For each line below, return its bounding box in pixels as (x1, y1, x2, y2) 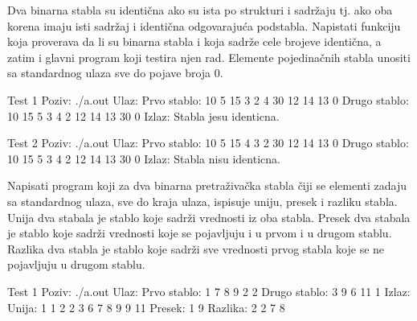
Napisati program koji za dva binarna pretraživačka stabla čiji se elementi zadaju (7, 177, 407, 194)
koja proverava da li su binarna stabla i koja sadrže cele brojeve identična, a (7, 33, 382, 50)
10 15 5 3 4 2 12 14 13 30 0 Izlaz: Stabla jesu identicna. (7, 107, 280, 124)
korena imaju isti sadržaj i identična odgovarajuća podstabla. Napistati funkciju (7, 17, 401, 34)
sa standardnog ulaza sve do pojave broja (7, 64, 211, 81)
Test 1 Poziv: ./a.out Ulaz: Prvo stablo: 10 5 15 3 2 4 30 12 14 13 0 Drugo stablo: (7, 91, 409, 108)
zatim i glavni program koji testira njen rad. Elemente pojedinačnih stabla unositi (7, 48, 411, 65)
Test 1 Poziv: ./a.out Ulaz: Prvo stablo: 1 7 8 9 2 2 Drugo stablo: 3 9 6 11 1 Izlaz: (7, 282, 411, 299)
